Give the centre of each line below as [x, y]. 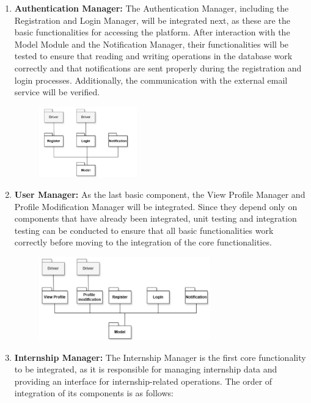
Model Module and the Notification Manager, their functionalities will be [152, 44]
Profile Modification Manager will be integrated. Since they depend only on [156, 206]
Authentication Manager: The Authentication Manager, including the [152, 8]
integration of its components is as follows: [94, 393]
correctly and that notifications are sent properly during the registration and [158, 67]
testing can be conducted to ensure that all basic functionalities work [144, 230]
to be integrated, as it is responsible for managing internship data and [146, 369]
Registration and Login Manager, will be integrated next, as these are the [152, 20]
